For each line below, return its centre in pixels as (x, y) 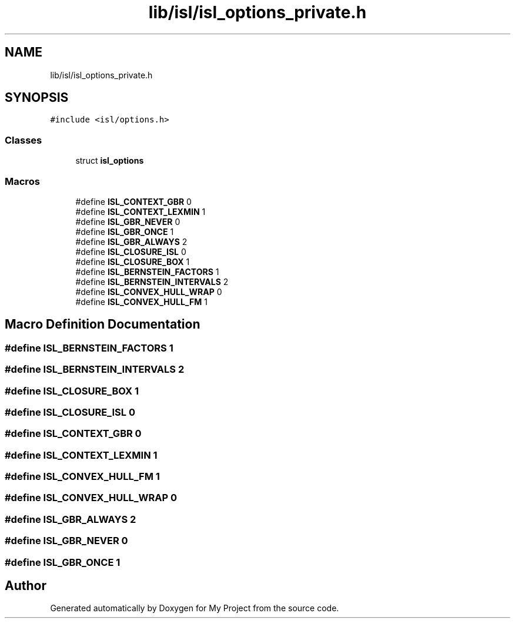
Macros (22, 181)
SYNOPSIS (37, 98)
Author (26, 585)
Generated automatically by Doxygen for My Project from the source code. (195, 608)
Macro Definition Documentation (103, 324)
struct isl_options (110, 161)
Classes (24, 140)
